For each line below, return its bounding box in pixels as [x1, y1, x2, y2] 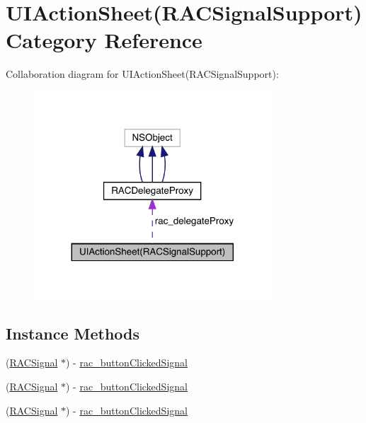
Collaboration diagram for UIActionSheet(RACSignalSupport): [6, 66, 279, 81]
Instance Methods [6, 322, 139, 344]
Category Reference [6, 25, 202, 54]
